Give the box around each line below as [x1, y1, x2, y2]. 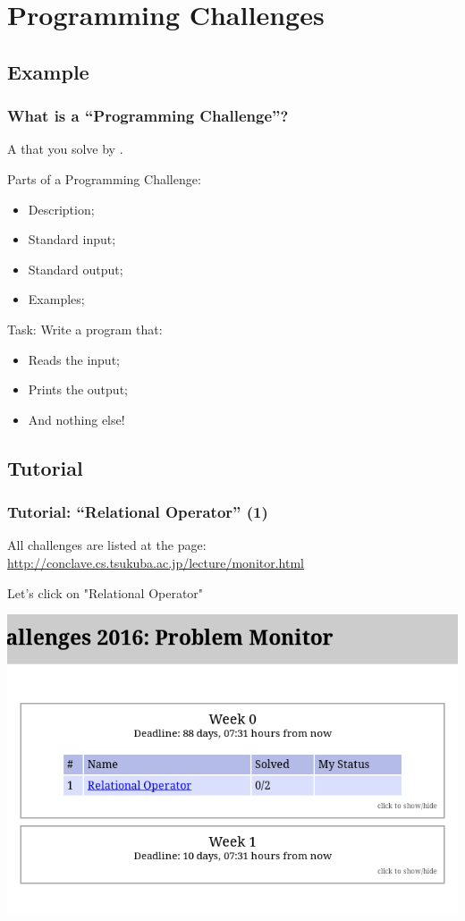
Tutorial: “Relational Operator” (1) [7, 501, 268, 523]
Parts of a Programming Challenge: [7, 169, 201, 188]
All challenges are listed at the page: [7, 536, 207, 554]
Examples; [28, 290, 85, 308]
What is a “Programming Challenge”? [7, 105, 289, 127]
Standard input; [28, 230, 116, 249]
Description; [28, 199, 95, 218]
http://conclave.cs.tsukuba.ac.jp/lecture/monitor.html [7, 553, 304, 571]
